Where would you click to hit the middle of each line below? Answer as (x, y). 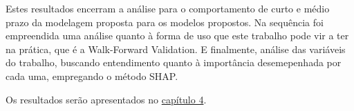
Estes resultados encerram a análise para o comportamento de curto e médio (168, 8)
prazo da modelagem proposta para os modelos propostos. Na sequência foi (165, 22)
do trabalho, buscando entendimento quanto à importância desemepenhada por (174, 62)
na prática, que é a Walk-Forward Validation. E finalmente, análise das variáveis (176, 49)
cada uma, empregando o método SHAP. (92, 75)
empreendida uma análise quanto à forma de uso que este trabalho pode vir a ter (177, 36)
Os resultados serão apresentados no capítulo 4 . (106, 99)
